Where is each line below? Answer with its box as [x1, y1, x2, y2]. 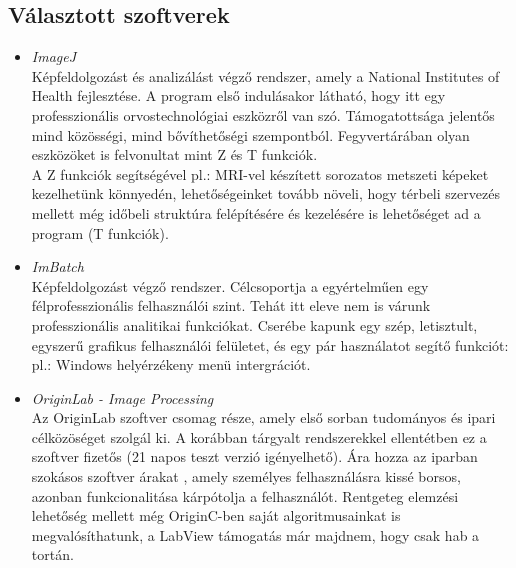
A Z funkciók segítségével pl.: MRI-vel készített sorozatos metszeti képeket [31, 163, 489, 184]
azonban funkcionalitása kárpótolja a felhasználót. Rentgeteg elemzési [31, 485, 459, 506]
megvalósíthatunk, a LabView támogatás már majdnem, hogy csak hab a [31, 524, 480, 545]
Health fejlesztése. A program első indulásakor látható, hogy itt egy [31, 85, 446, 106]
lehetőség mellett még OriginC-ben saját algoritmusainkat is [31, 505, 401, 526]
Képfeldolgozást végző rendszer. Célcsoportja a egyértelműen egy [31, 275, 429, 296]
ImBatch [31, 256, 84, 277]
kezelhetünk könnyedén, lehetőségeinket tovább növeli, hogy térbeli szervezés [31, 183, 500, 204]
